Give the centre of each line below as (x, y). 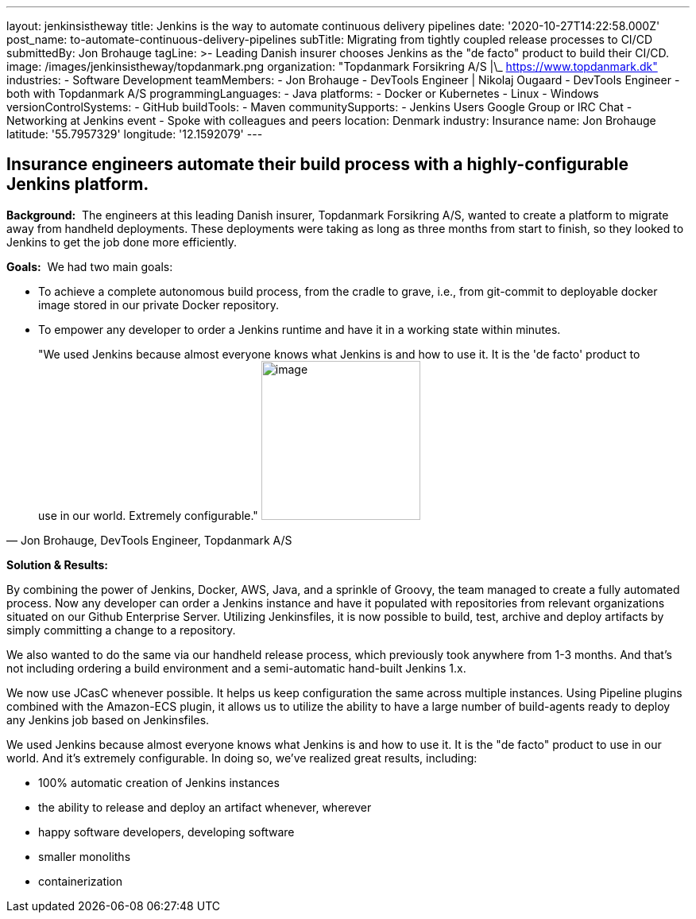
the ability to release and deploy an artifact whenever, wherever (205, 807)
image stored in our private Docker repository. (159, 304)
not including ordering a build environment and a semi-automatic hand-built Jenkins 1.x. (236, 668)
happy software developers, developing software (166, 832)
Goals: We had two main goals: (90, 266)
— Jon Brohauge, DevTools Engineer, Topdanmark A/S (149, 540)
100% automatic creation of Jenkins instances (159, 782)
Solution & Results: (57, 564)
